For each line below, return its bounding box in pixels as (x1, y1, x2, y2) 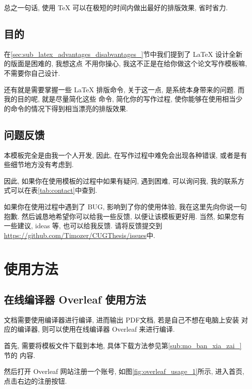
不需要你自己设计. (4, 68, 60, 78)
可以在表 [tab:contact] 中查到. (10, 185, 97, 195)
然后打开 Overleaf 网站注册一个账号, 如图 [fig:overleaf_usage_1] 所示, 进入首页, (4, 366, 245, 376)
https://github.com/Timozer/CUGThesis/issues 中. (4, 230, 156, 240)
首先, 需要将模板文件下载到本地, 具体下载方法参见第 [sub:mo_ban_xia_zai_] (4, 340, 242, 351)
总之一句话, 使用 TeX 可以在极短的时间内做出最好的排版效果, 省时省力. (4, 2, 228, 12)
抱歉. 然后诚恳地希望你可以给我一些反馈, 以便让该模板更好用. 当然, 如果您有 (4, 211, 245, 221)
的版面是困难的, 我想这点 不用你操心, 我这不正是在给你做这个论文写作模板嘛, (4, 58, 247, 68)
